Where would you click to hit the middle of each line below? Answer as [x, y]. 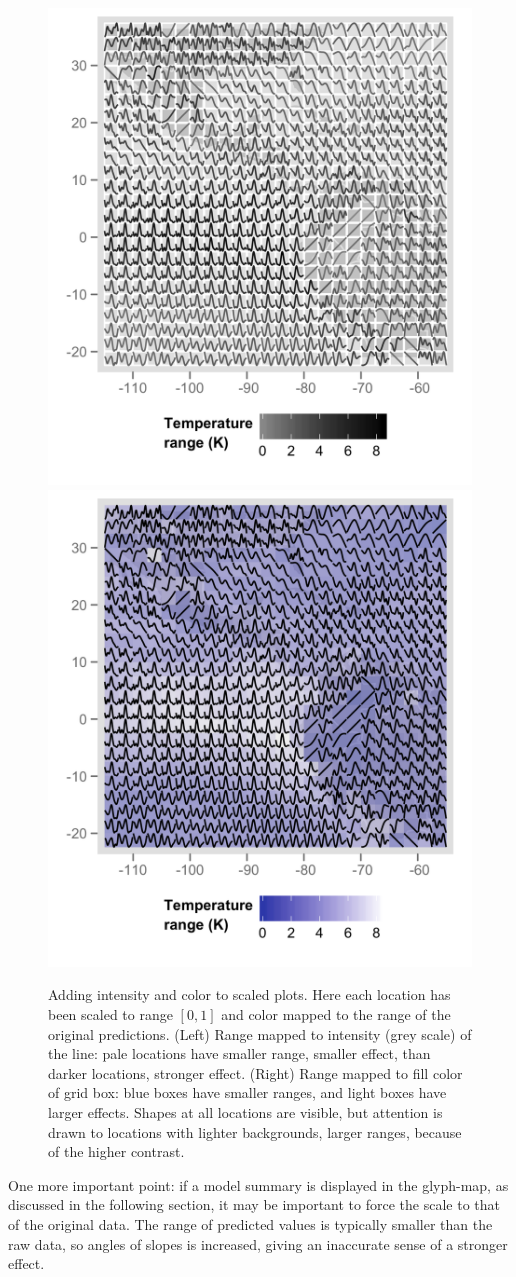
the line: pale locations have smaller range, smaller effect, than [239, 1053]
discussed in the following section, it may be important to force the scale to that [254, 1204]
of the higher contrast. [116, 1151]
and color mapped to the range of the [336, 1014]
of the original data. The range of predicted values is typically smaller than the [250, 1223]
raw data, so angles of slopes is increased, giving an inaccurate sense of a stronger [258, 1243]
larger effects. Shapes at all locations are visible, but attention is [245, 1111]
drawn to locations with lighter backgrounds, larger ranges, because [255, 1131]
